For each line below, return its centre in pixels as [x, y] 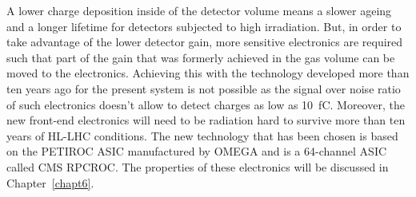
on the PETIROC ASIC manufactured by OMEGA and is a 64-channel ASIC [197, 151]
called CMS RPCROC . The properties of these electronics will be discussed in [198, 166]
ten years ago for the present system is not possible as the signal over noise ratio [204, 88]
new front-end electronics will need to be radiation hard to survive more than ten [206, 120]
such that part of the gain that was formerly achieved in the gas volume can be [201, 57]
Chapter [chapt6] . [50, 182]
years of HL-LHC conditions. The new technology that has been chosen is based [202, 135]
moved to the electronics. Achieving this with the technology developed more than [208, 73]
